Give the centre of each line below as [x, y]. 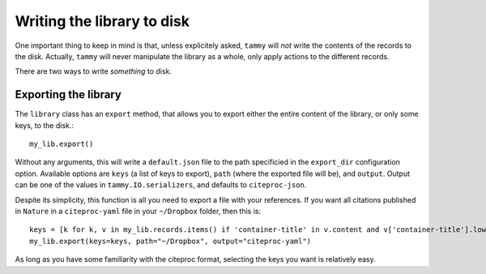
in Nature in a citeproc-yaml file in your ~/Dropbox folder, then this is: [138, 211]
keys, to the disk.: [45, 125]
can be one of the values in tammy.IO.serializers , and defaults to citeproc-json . [161, 185]
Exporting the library [68, 94]
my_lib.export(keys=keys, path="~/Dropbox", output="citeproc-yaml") [171, 241]
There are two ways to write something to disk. [93, 71]
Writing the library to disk [102, 21]
